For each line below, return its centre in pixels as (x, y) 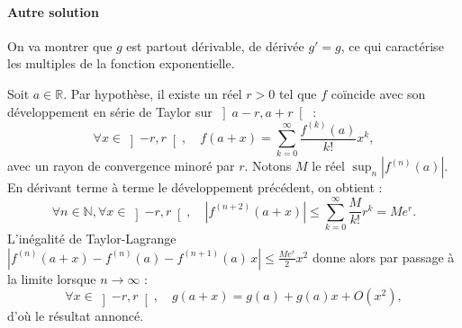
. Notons (268, 166)
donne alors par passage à (383, 257)
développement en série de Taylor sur (110, 111)
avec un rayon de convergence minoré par (121, 166)
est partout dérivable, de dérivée (215, 45)
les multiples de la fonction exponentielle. (121, 63)
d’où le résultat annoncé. (76, 315)
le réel (328, 166)
